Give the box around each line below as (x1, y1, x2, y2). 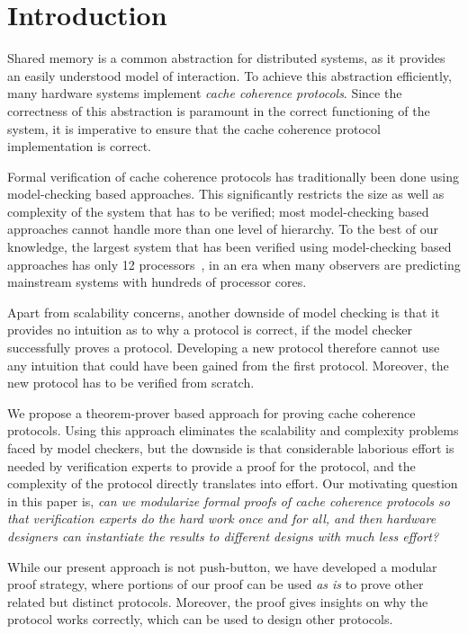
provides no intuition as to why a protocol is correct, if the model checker (7, 320, 412, 339)
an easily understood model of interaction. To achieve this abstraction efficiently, (7, 66, 452, 85)
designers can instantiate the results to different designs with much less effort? (7, 526, 439, 545)
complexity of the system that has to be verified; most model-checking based (7, 201, 429, 220)
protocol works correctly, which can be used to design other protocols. (7, 610, 393, 629)
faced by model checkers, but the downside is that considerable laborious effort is (7, 439, 454, 457)
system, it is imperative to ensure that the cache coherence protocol (7, 119, 381, 138)
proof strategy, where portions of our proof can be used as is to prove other (7, 575, 424, 594)
